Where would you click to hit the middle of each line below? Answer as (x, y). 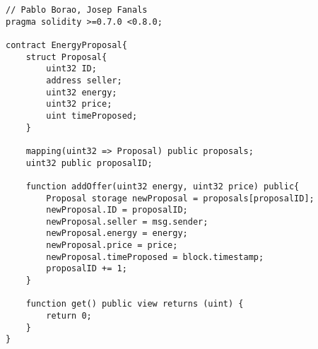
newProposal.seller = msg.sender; (127, 221)
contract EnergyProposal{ (66, 45)
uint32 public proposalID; (89, 163)
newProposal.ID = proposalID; (117, 210)
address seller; (84, 80)
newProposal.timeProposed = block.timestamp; (155, 257)
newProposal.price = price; (112, 246)
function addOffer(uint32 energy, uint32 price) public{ (163, 186)
